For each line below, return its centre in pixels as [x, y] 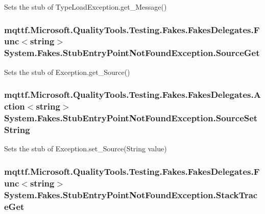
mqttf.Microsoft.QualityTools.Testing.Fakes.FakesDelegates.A [132, 95]
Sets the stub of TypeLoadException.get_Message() [86, 7]
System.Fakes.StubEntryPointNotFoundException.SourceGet [132, 53]
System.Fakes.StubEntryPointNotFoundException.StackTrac [131, 194]
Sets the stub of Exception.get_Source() [67, 72]
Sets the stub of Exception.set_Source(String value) [86, 149]
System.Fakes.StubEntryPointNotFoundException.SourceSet [131, 118]
